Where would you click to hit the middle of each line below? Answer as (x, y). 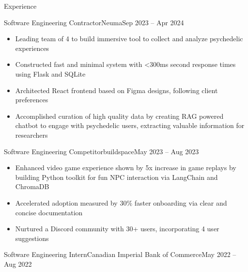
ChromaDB (32, 186)
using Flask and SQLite (50, 73)
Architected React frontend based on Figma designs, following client (116, 90)
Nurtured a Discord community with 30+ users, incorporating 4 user (117, 229)
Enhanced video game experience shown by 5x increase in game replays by (126, 168)
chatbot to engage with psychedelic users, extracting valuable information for (130, 125)
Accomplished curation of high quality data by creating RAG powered (119, 116)
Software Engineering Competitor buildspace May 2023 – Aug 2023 (101, 151)
